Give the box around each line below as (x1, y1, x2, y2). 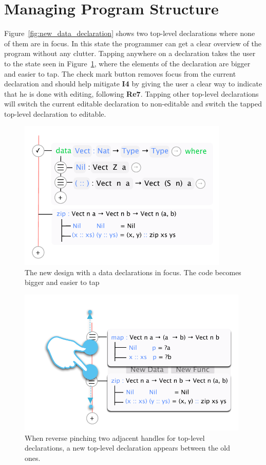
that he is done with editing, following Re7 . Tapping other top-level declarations (4, 88, 259, 99)
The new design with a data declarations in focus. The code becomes (25, 266, 241, 277)
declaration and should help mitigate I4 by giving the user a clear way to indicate (4, 78, 262, 89)
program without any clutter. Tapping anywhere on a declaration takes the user (4, 48, 256, 59)
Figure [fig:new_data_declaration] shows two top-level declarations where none (4, 28, 255, 39)
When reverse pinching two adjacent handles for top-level (25, 432, 205, 443)
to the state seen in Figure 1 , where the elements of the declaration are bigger (4, 58, 251, 68)
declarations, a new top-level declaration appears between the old (25, 442, 231, 453)
